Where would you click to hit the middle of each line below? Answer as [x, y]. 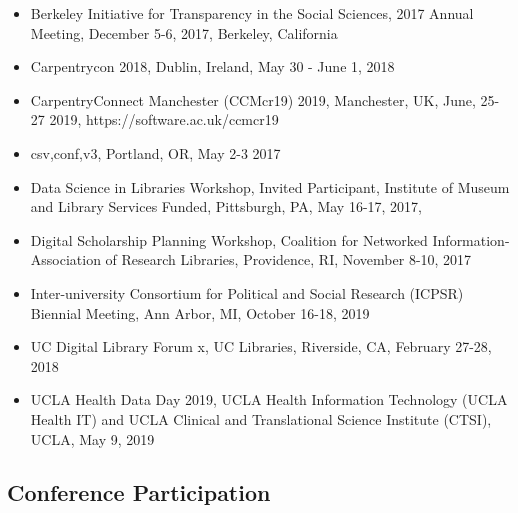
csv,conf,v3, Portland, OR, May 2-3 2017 [155, 152]
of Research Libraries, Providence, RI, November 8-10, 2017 [288, 259]
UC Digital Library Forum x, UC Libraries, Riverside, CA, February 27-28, [261, 346]
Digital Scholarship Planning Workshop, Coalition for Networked [229, 239]
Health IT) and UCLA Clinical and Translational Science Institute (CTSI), [261, 418]
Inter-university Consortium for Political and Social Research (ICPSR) [247, 292]
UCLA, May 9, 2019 [92, 438]
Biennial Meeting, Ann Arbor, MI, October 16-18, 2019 [200, 312]
